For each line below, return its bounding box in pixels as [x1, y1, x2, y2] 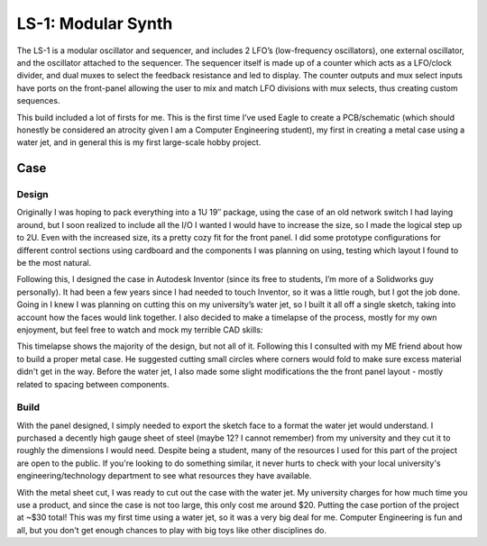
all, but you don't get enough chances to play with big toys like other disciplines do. [16, 524, 327, 535]
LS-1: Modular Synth [16, 14, 173, 33]
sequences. [16, 96, 60, 106]
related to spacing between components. [16, 378, 170, 389]
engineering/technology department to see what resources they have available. [16, 470, 312, 481]
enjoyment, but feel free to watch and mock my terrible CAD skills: [16, 324, 263, 335]
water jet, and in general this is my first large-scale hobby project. [16, 137, 262, 148]
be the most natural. [16, 258, 92, 268]
